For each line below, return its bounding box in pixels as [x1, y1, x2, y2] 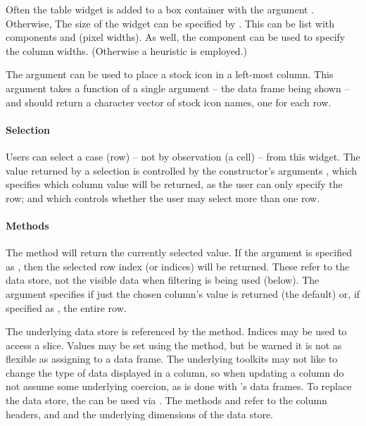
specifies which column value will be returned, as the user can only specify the [6, 177, 343, 192]
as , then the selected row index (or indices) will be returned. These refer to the [6, 258, 350, 273]
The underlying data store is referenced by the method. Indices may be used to [6, 324, 347, 339]
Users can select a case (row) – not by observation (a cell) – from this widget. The [6, 149, 360, 163]
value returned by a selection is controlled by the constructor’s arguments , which [6, 163, 358, 177]
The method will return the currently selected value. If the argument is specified [6, 245, 352, 260]
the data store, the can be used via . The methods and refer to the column [6, 393, 327, 408]
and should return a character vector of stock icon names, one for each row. [6, 94, 332, 109]
